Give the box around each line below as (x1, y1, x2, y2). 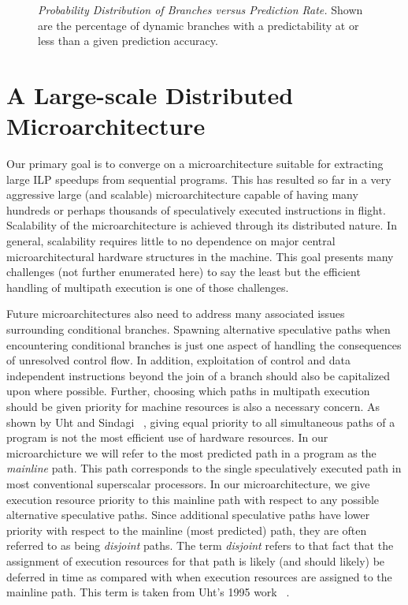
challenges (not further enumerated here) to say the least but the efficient (6, 263, 361, 280)
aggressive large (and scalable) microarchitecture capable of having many (6, 186, 358, 203)
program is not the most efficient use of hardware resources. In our (6, 429, 328, 446)
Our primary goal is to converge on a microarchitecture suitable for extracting (6, 155, 384, 172)
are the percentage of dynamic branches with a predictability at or (38, 17, 359, 33)
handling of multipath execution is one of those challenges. (6, 278, 289, 295)
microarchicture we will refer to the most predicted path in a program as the (6, 444, 376, 461)
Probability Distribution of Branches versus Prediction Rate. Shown (38, 2, 363, 17)
